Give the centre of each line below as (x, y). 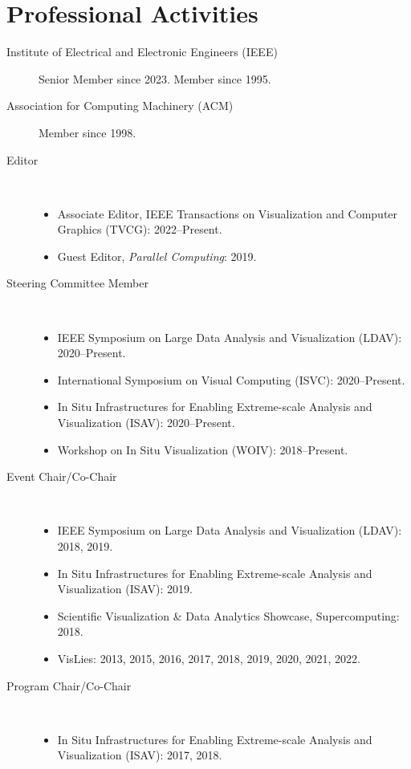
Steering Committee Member (78, 283)
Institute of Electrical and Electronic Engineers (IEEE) (142, 52)
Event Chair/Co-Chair (62, 476)
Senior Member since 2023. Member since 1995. (155, 78)
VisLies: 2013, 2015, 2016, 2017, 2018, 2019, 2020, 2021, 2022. (209, 658)
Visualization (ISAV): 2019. (125, 589)
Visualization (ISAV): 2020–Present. (146, 423)
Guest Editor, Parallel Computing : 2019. (157, 256)
